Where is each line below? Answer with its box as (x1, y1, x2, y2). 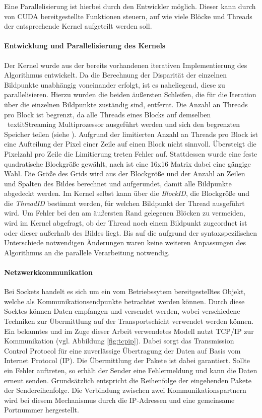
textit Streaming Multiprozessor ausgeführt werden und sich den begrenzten (7, 119, 240, 129)
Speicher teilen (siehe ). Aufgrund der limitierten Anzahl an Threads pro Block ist (4, 128, 258, 139)
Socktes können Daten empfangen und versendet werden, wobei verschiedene (4, 306, 240, 316)
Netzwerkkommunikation (4, 267, 93, 277)
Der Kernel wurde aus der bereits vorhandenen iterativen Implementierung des (4, 59, 247, 70)
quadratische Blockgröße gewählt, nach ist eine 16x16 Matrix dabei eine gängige (4, 158, 251, 169)
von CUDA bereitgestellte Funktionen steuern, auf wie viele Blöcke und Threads (4, 11, 252, 21)
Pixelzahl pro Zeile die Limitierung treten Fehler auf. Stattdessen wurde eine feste (4, 148, 257, 159)
